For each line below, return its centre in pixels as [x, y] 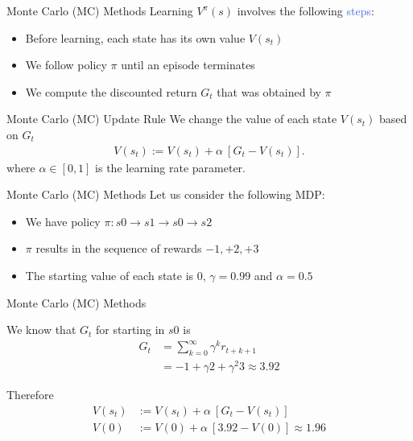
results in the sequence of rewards [119, 248]
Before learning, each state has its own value [135, 37]
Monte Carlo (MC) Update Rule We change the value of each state [172, 119]
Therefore [30, 395]
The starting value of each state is [109, 275]
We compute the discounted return [111, 91]
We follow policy [66, 65]
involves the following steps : [306, 10]
